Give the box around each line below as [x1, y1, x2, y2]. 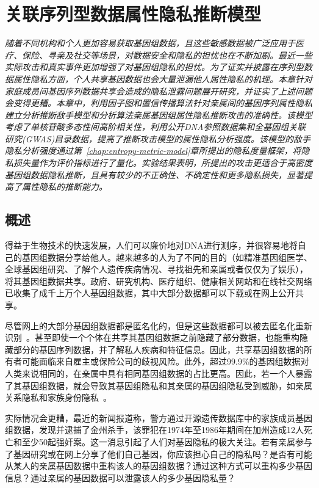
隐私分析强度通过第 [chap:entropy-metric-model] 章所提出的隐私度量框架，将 [5, 144, 301, 157]
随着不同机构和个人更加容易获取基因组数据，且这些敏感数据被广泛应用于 [5, 37, 295, 49]
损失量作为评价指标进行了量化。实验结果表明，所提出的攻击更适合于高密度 [13, 156, 312, 169]
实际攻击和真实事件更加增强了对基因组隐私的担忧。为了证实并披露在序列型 [5, 60, 304, 73]
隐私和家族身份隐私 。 [21, 391, 112, 404]
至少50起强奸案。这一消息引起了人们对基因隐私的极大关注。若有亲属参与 [21, 435, 312, 448]
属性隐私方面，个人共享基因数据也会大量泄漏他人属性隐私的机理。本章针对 [13, 72, 312, 85]
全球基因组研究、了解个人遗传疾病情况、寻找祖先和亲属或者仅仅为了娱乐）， [5, 263, 308, 275]
